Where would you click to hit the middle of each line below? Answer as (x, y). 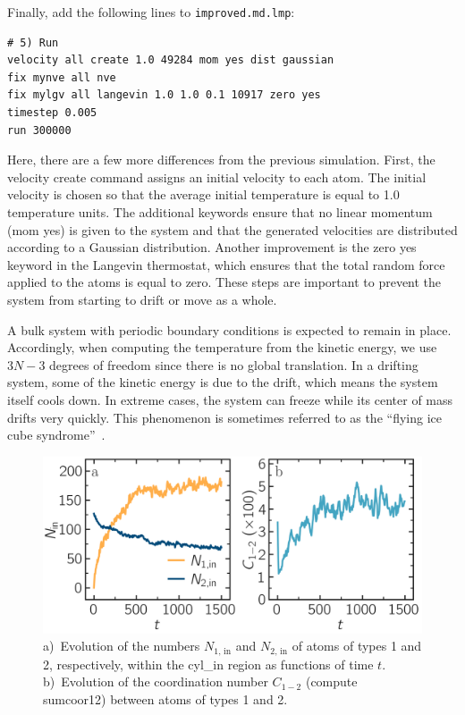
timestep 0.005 (52, 113)
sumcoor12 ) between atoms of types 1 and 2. (165, 698)
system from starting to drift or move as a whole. (142, 299)
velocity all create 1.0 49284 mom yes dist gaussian (171, 60)
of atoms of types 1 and (357, 646)
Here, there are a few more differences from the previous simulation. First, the (221, 160)
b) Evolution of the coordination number (156, 681)
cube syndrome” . (56, 435)
